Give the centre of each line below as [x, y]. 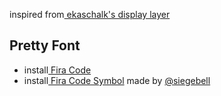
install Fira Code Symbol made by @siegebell [117, 80]
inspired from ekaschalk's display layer [90, 14]
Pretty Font [45, 45]
